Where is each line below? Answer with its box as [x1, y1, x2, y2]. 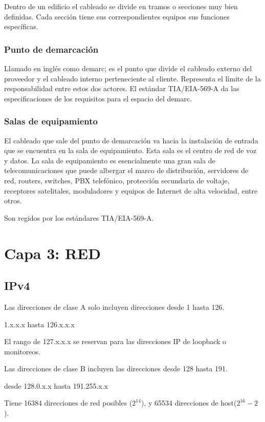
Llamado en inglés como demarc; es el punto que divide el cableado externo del [4, 63, 252, 73]
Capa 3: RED [4, 242, 101, 263]
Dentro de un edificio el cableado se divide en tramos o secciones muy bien [4, 1, 238, 11]
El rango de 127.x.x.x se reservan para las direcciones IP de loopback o [4, 336, 227, 347]
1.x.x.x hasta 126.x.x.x [4, 319, 75, 329]
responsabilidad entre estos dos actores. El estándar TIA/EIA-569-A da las [4, 83, 239, 94]
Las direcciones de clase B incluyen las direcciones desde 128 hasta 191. [4, 363, 228, 374]
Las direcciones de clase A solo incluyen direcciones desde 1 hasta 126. [4, 301, 225, 312]
